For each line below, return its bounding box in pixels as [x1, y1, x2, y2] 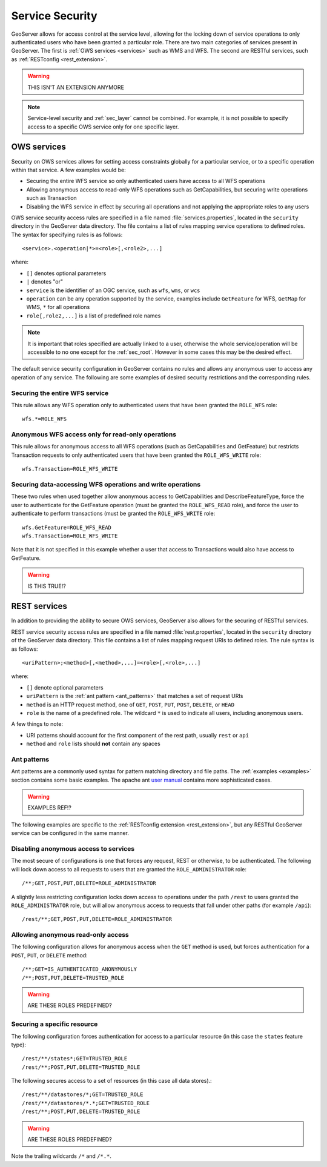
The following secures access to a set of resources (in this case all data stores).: [11, 1077, 212, 1085]
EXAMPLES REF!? [27, 804, 72, 811]
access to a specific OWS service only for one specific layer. [27, 123, 179, 130]
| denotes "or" [26, 278, 64, 285]
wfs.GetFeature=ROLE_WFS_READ [22, 524, 112, 531]
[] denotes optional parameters [26, 270, 107, 277]
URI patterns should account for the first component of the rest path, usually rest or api [26, 731, 249, 739]
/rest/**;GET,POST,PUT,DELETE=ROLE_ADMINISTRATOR [22, 916, 173, 923]
